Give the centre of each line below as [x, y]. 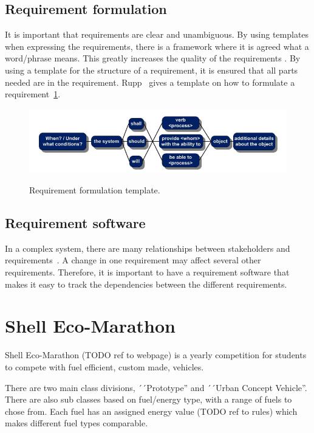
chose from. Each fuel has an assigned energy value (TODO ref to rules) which [151, 411]
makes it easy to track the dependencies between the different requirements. [146, 284]
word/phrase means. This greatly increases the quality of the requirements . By [153, 58]
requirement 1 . [33, 94]
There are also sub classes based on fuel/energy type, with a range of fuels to [148, 399]
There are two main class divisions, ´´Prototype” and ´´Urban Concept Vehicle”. [156, 387]
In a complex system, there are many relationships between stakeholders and [148, 248]
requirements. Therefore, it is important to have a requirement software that [147, 272]
